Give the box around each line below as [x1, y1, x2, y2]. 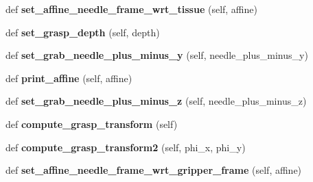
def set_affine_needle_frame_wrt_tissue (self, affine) [5, 2, 257, 16]
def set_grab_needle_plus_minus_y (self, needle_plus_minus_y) [5, 48, 308, 62]
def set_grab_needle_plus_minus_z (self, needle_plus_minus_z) [5, 94, 307, 108]
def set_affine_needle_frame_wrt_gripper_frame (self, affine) [5, 163, 302, 177]
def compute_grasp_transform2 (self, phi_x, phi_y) [5, 140, 246, 154]
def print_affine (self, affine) [5, 70, 132, 85]
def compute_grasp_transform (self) [5, 116, 178, 131]
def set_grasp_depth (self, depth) [5, 25, 160, 39]
